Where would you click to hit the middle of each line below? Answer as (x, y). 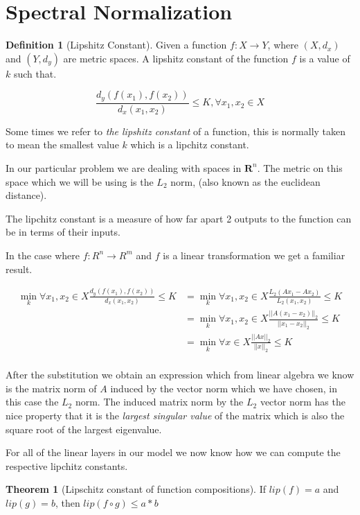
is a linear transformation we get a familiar (254, 255)
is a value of (325, 58)
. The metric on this (300, 167)
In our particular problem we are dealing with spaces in (124, 167)
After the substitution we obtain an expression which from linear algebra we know (180, 375)
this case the (32, 402)
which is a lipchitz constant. (190, 145)
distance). (26, 195)
